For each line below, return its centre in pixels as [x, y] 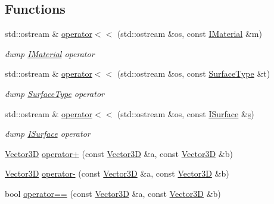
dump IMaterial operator [50, 53]
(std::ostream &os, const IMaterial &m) [189, 34]
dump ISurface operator [48, 134]
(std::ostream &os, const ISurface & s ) [186, 113]
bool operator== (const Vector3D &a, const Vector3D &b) [113, 193]
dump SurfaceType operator [55, 93]
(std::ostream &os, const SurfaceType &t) [194, 73]
